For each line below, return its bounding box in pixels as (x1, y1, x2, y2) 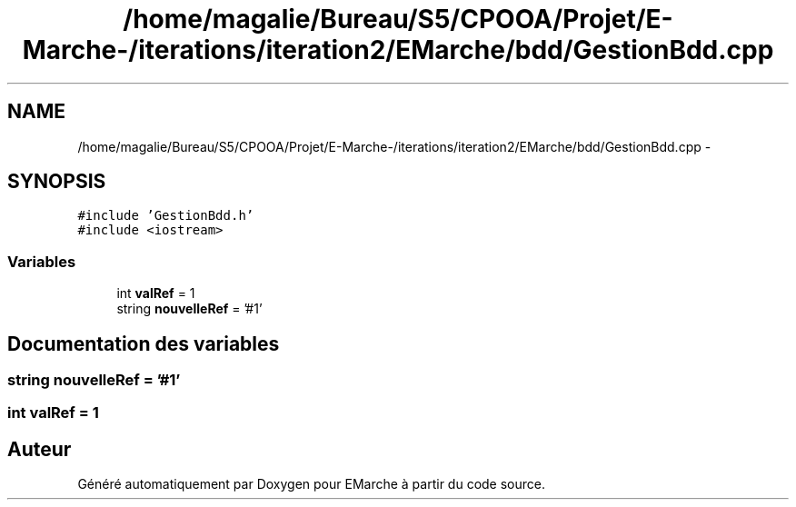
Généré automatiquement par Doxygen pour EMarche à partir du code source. (77, 476, 545, 492)
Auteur (7, 437, 72, 461)
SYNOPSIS (7, 170, 106, 194)
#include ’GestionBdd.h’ (77, 208, 254, 224)
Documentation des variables (7, 332, 280, 355)
